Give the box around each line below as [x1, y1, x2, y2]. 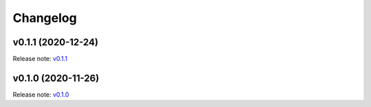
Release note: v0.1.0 [12, 90, 69, 99]
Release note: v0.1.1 [12, 55, 68, 63]
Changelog [12, 10, 77, 25]
